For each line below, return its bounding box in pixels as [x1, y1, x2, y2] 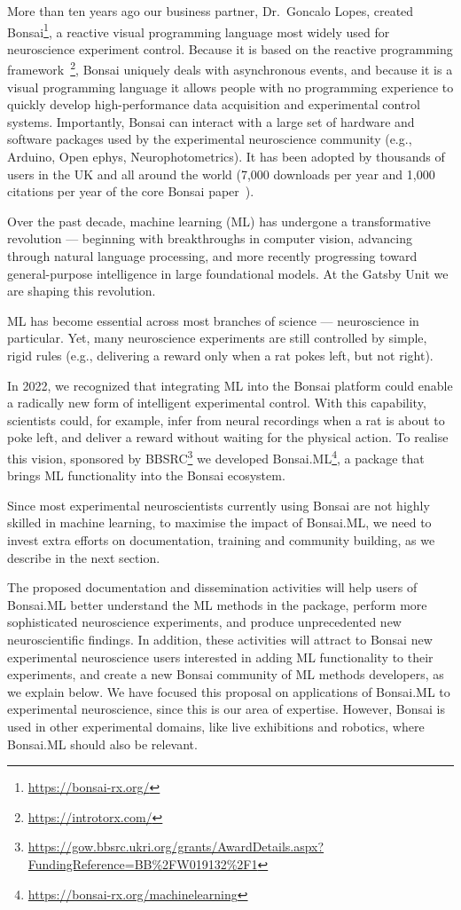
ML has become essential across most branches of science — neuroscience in [7, 311, 419, 329]
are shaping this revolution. [7, 281, 156, 300]
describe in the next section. [7, 548, 160, 566]
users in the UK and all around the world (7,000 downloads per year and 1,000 [7, 164, 435, 183]
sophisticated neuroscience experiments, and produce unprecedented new [7, 613, 402, 631]
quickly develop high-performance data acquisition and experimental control [7, 95, 420, 114]
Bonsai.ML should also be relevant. [7, 734, 198, 753]
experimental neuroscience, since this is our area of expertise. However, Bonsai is [7, 700, 446, 718]
